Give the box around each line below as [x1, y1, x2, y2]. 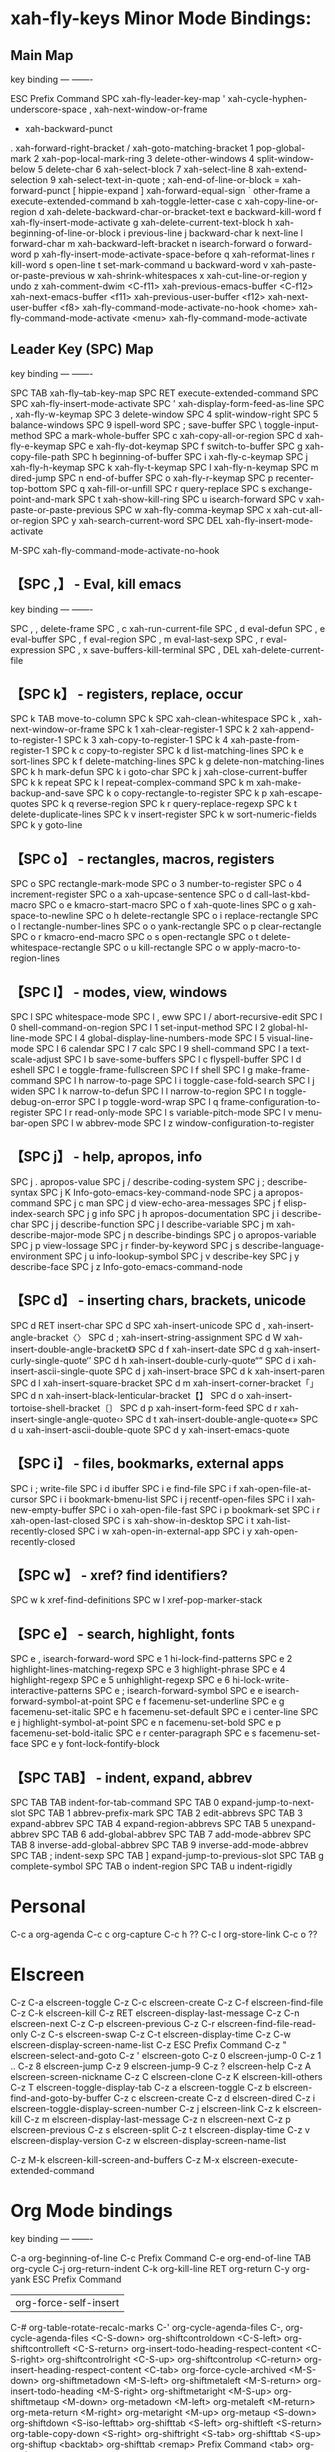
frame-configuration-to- [220, 1096, 321, 1108]
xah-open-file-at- [238, 1482, 312, 1494]
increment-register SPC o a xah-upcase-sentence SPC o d [10, 888, 252, 901]
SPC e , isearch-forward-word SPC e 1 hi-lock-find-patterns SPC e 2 [10, 1653, 293, 1665]
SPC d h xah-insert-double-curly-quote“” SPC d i [93, 1354, 296, 1366]
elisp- [283, 1197, 308, 1209]
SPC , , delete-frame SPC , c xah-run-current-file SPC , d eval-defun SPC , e [10, 622, 326, 634]
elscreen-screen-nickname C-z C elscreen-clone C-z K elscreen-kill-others [10, 2070, 323, 2082]
